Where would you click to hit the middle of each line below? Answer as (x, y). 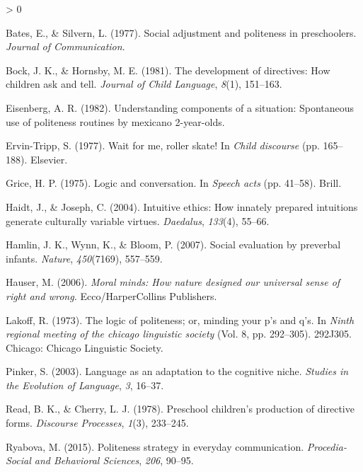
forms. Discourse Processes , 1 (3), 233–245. (97, 423)
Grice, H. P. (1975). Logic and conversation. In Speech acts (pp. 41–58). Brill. (174, 183)
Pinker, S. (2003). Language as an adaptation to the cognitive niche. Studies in (177, 371)
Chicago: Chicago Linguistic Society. (85, 347)
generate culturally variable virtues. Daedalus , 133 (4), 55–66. (138, 220)
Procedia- (327, 446)
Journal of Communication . (65, 46)
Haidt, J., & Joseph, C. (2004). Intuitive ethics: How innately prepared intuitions (182, 206)
